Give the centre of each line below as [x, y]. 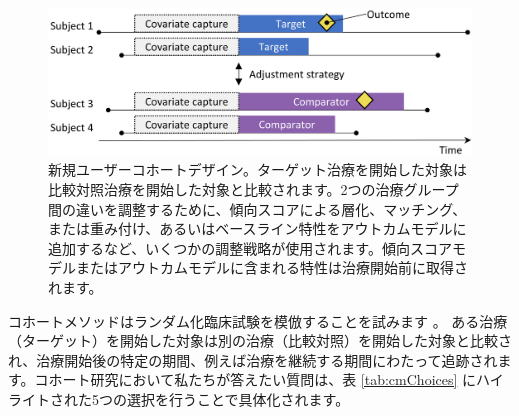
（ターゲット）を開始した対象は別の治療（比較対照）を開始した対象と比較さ [260, 340]
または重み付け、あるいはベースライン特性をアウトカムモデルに [257, 228]
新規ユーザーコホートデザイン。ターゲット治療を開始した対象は [257, 169]
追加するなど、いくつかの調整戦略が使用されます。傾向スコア [250, 247]
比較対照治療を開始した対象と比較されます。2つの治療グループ [253, 189]
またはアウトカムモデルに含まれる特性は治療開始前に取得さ [271, 267]
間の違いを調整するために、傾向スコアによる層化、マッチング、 [257, 208]
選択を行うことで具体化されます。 [238, 398]
